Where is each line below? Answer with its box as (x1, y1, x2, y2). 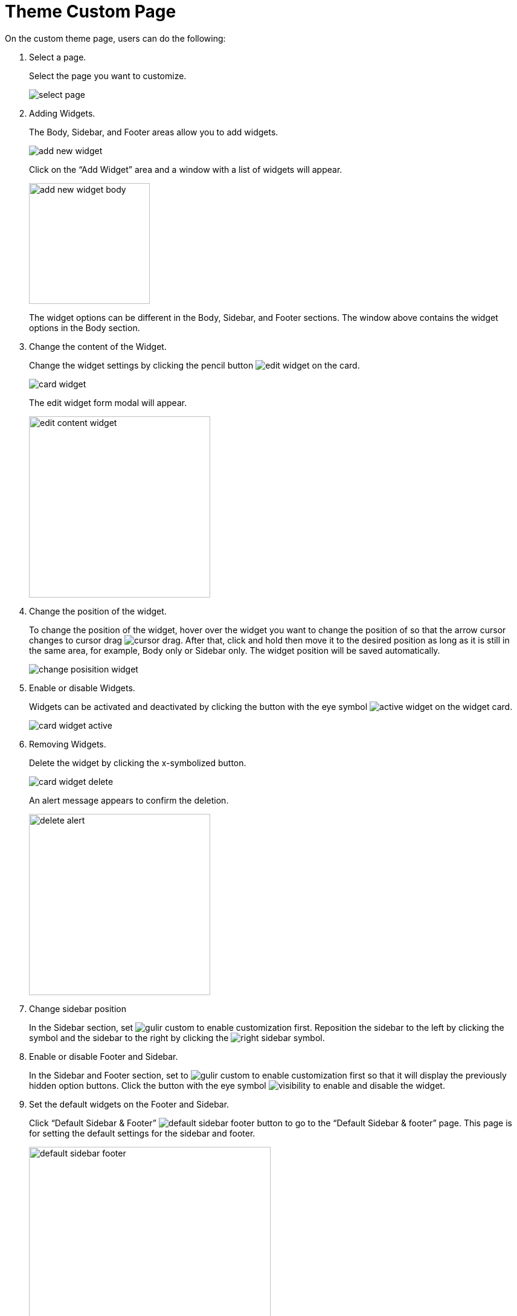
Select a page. (29, 51, 86, 62)
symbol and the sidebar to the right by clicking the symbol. (29, 1032, 325, 1043)
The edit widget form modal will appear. (29, 397, 187, 408)
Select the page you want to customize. (29, 70, 187, 81)
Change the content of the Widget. (29, 341, 167, 352)
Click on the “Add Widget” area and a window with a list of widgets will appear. (29, 164, 342, 175)
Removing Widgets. (29, 738, 106, 749)
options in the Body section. (29, 322, 140, 333)
